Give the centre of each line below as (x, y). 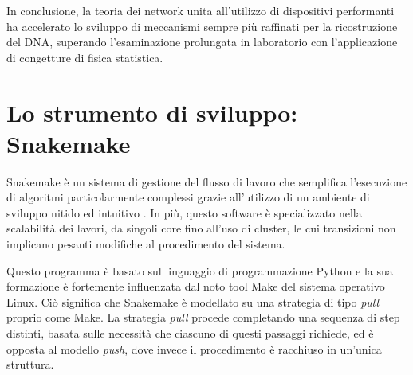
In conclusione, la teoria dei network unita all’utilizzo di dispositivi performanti (201, 10)
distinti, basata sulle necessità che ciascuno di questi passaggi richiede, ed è (190, 333)
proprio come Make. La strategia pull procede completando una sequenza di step (203, 317)
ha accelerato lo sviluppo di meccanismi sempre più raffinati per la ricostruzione (202, 26)
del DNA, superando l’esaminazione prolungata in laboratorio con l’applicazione (202, 42)
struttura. (30, 364)
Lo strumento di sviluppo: (152, 112)
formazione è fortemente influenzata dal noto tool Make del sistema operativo (196, 286)
